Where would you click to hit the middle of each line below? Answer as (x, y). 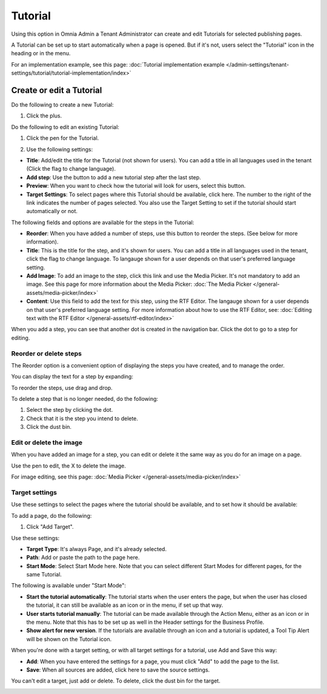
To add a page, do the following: (51, 515)
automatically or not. (52, 211)
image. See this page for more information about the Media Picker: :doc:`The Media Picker (139, 284)
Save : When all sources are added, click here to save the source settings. (118, 670)
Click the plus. (44, 116)
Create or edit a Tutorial (57, 90)
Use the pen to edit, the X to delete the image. (69, 466)
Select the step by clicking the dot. (70, 410)
